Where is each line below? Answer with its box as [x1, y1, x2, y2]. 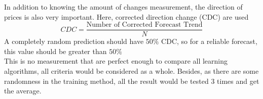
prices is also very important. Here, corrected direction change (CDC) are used [4, 11, 249, 22]
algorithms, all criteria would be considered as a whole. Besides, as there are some [4, 66, 259, 76]
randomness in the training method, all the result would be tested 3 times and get [4, 75, 259, 86]
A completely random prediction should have [4, 36, 144, 46]
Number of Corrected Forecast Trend [86, 21, 203, 29]
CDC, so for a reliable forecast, [161, 36, 257, 46]
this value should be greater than [4, 45, 107, 56]
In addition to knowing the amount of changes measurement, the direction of [4, 2, 243, 12]
